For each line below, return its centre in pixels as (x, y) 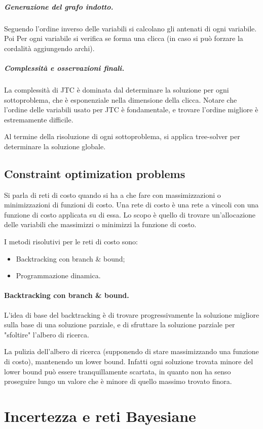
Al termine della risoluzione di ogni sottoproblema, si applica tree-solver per (122, 136)
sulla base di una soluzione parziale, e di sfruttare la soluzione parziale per (120, 325)
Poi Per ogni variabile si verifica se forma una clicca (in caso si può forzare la (124, 38)
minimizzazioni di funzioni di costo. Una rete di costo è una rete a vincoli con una (131, 205)
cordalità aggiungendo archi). (49, 48)
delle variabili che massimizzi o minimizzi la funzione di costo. (100, 224)
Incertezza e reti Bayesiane (100, 416)
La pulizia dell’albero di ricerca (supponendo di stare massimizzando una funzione (131, 351)
